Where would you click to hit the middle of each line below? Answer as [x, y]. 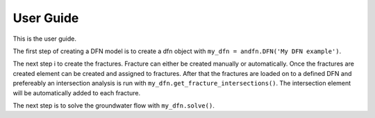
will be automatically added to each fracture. [77, 92]
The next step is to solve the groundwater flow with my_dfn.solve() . [114, 105]
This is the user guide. [44, 39]
